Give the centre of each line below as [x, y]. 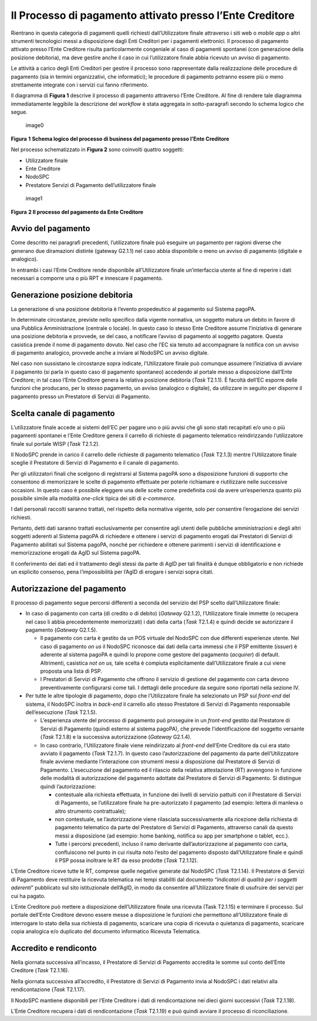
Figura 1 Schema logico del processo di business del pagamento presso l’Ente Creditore [120, 139]
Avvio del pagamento [50, 228]
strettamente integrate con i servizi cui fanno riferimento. [80, 85]
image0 [35, 125]
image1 [34, 198]
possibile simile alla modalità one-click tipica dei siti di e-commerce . [93, 498]
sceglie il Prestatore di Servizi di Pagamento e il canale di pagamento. [95, 463]
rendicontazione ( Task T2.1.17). [48, 990]
